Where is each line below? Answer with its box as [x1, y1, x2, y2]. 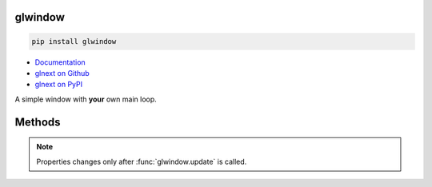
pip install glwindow [31, 37, 117, 46]
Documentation [34, 57, 86, 67]
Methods [14, 115, 61, 129]
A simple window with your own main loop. [14, 94, 158, 104]
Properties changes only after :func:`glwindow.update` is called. [36, 157, 247, 166]
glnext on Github [34, 68, 90, 78]
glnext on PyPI [34, 80, 83, 90]
